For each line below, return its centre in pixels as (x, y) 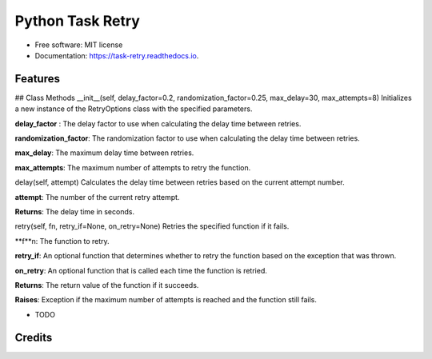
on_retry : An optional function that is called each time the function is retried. (141, 270)
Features (37, 79)
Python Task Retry (77, 21)
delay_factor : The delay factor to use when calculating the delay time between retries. (158, 123)
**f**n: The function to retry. (62, 241)
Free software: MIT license (79, 45)
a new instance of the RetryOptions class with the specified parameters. (134, 109)
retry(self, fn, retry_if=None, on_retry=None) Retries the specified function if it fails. (152, 226)
